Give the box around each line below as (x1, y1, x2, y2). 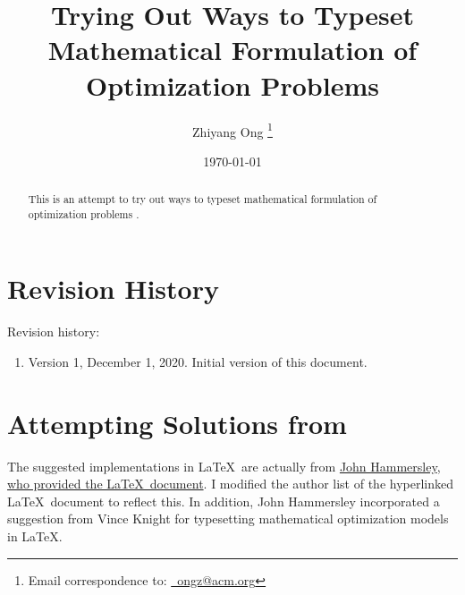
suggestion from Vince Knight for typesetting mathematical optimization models (7, 509, 449, 528)
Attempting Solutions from (7, 404, 347, 441)
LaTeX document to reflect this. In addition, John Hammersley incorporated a (7, 491, 440, 510)
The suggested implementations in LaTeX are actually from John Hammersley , (7, 456, 441, 475)
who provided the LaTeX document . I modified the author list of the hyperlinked (7, 474, 453, 493)
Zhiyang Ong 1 (192, 119, 273, 140)
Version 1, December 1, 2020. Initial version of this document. (28, 352, 368, 370)
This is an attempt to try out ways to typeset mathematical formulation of (28, 191, 377, 207)
